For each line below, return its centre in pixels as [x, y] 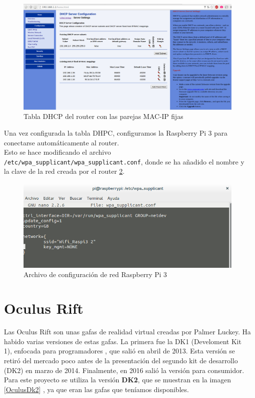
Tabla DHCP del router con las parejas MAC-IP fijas [103, 116]
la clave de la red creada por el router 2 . [64, 171]
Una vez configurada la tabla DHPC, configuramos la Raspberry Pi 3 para [116, 132]
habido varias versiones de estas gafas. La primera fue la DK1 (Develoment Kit [123, 341]
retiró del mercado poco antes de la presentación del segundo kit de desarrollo [121, 360]
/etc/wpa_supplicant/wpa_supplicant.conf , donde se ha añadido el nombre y [124, 161]
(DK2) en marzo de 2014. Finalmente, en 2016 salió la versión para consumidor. [124, 370]
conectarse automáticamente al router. [62, 142]
